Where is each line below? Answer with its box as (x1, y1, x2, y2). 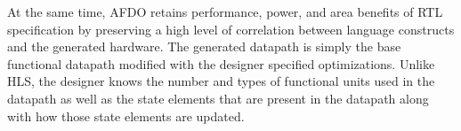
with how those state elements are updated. (7, 106, 245, 125)
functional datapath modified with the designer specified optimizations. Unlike (7, 54, 435, 73)
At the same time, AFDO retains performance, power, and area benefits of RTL (7, 3, 443, 20)
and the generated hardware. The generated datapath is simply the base (7, 37, 401, 56)
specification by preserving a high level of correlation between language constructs (7, 19, 455, 38)
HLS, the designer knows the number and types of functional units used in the (7, 72, 435, 90)
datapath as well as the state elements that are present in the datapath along (7, 89, 429, 107)
